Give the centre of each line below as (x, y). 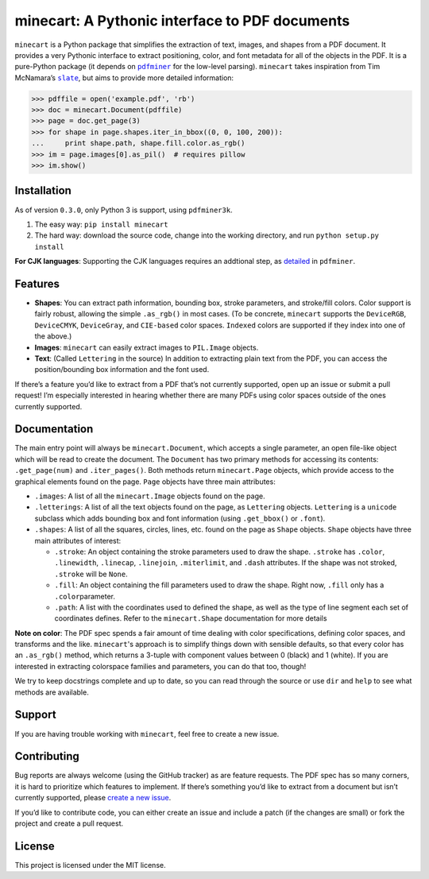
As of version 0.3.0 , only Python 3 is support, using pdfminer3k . (124, 210)
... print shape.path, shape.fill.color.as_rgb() (138, 143)
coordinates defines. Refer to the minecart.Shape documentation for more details (191, 618)
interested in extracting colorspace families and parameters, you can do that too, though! (160, 666)
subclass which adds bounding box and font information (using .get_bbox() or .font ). (180, 518)
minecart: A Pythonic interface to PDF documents (182, 21)
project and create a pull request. (69, 823)
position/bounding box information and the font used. (122, 370)
